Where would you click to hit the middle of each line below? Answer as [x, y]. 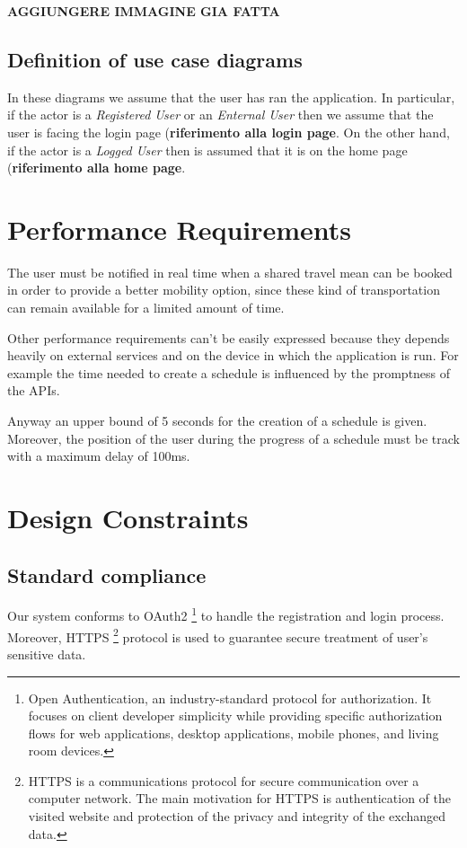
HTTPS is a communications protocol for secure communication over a [224, 780]
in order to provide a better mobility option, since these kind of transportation [224, 290]
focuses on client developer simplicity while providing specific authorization [235, 715]
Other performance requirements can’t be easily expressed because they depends [229, 337]
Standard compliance [107, 574]
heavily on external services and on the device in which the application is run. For [233, 355]
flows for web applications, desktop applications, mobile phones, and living [233, 733]
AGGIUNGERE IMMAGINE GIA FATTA [144, 11]
